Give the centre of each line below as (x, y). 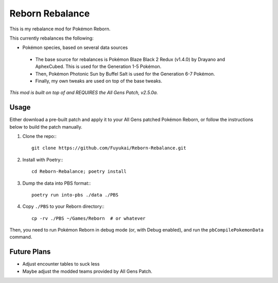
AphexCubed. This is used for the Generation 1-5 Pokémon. (98, 66)
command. (21, 237)
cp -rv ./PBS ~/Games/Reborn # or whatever (89, 218)
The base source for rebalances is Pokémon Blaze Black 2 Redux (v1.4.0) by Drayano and (130, 59)
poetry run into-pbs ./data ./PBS (75, 195)
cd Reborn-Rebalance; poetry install (79, 172)
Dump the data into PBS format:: (57, 183)
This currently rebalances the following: (51, 38)
